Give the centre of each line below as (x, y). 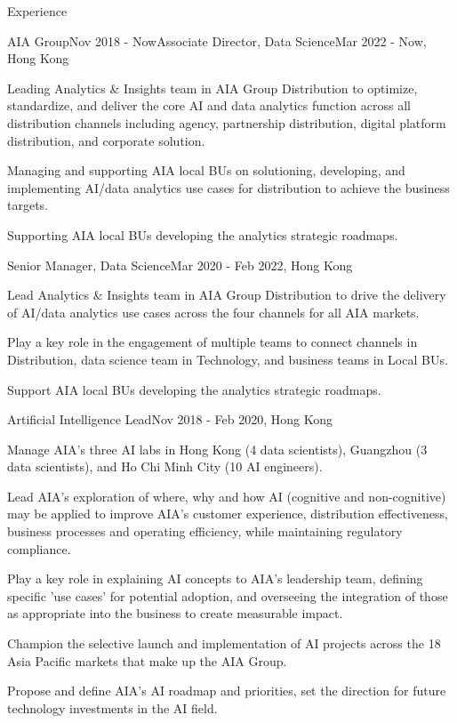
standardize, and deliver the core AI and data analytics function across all (209, 105)
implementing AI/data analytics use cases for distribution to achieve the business (228, 187)
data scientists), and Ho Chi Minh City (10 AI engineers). (165, 466)
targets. (28, 205)
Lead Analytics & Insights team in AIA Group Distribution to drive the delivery (227, 295)
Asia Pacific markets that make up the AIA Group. (147, 660)
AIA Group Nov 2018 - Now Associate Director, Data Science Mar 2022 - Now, (217, 40)
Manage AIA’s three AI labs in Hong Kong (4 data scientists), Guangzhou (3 (217, 449)
